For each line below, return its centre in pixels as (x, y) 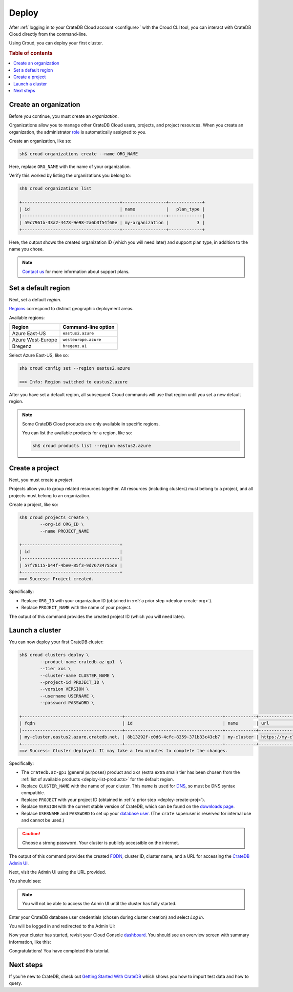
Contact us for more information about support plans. (76, 272)
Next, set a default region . (35, 299)
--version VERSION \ (64, 689)
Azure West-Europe (35, 339)
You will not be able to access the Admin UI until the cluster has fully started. (99, 904)
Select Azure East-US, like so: (39, 355)
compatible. (33, 793)
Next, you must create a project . (42, 480)
